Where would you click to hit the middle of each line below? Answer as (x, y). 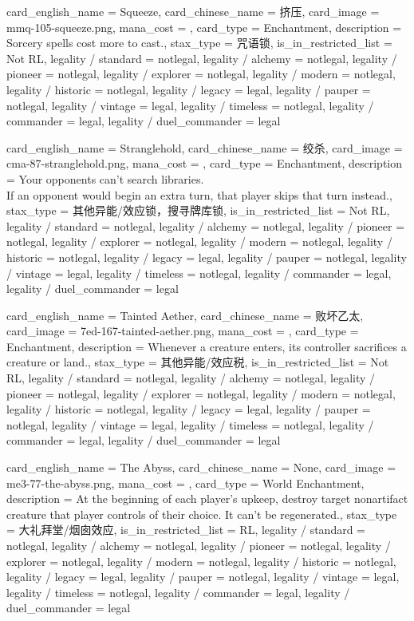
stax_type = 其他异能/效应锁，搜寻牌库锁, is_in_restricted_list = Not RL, (198, 210)
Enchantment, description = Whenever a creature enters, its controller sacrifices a (207, 346)
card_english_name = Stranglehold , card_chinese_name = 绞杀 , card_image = (205, 147)
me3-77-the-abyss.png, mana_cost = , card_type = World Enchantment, (185, 483)
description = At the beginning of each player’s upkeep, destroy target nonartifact (207, 498)
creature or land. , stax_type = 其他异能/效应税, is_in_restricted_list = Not (198, 362)
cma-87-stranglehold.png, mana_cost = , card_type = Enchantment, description (205, 163)
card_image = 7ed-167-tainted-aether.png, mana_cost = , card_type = (183, 331)
